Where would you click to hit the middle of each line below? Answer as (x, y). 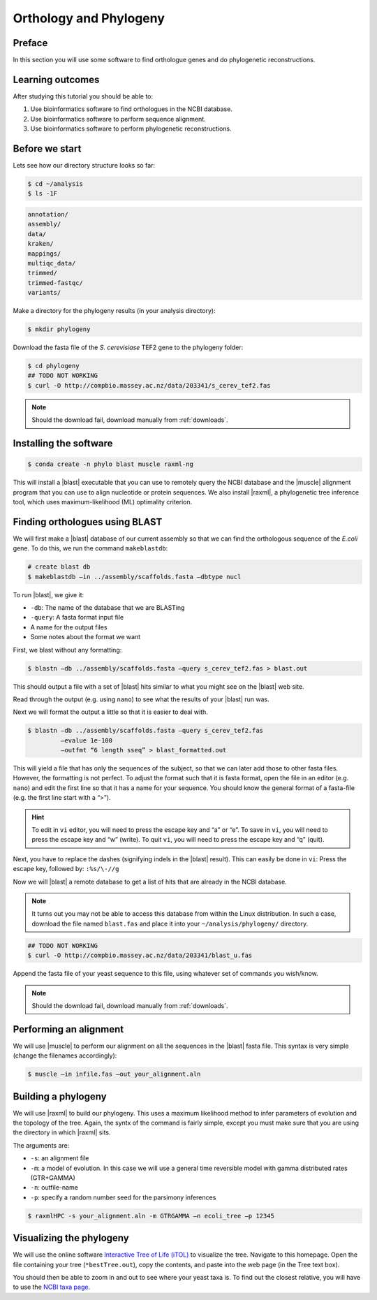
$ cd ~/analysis (56, 184)
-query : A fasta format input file (77, 618)
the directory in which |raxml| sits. (62, 1132)
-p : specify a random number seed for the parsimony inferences (123, 1197)
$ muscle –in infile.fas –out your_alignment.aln (114, 1074)
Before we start (47, 148)
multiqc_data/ (52, 263)
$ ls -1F (43, 193)
